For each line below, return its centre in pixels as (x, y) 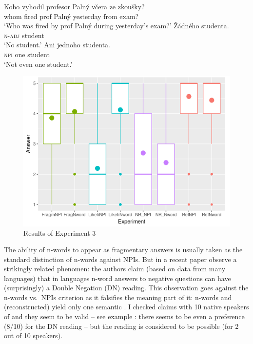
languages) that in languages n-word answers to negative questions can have (117, 278)
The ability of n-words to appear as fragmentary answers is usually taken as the (123, 249)
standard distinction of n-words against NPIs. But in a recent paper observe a (120, 259)
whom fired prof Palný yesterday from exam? (71, 16)
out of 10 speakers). (33, 335)
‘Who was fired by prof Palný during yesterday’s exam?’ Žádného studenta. (117, 26)
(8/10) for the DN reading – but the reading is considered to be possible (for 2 (121, 326)
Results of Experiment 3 (60, 233)
